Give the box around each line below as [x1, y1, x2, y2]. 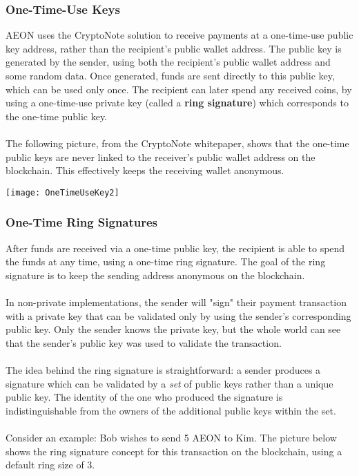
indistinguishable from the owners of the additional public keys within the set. [6, 403, 336, 417]
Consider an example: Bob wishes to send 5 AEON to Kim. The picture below [6, 430, 337, 444]
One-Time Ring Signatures [6, 213, 158, 231]
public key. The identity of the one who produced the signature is [6, 390, 283, 404]
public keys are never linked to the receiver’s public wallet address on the [6, 149, 316, 164]
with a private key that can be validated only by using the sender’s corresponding [6, 308, 351, 323]
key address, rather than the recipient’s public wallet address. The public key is [6, 41, 342, 55]
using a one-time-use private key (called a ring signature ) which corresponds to [6, 95, 349, 110]
